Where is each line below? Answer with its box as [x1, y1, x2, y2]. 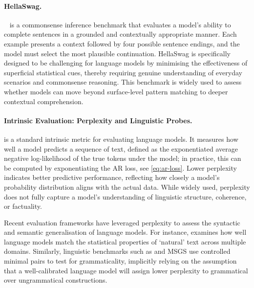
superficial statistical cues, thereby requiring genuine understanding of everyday [4, 67, 242, 77]
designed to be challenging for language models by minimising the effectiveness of [4, 58, 248, 68]
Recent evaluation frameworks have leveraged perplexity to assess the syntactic [4, 217, 240, 227]
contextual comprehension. [4, 96, 84, 106]
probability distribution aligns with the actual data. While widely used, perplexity [4, 181, 250, 192]
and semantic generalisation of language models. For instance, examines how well [4, 227, 247, 237]
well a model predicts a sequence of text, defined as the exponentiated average [4, 143, 238, 154]
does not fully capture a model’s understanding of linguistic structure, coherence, [4, 191, 247, 201]
